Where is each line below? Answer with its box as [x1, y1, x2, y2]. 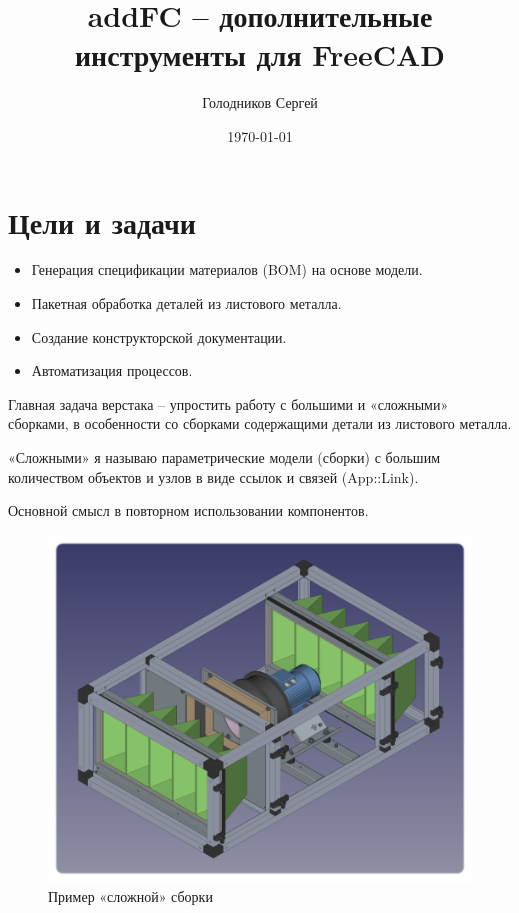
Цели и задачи [8, 201, 196, 242]
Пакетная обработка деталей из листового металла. [31, 293, 342, 314]
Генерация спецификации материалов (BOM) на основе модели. [31, 259, 423, 280]
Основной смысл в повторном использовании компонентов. [8, 500, 369, 521]
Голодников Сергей [202, 92, 318, 113]
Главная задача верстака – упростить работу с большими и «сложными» [8, 393, 449, 414]
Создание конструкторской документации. [31, 326, 287, 347]
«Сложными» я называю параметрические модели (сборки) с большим [8, 447, 441, 467]
